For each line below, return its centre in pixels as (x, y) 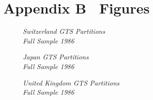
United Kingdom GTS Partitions (71, 82)
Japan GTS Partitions (56, 57)
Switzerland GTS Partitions (64, 31)
